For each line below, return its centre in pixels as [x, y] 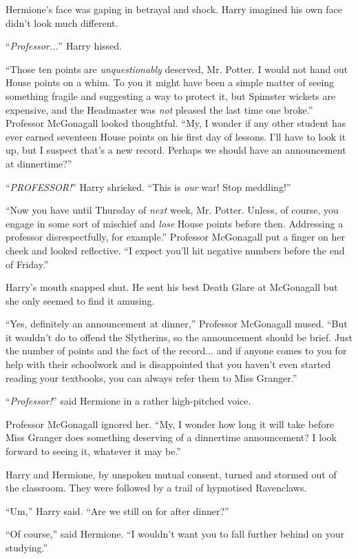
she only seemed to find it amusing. [80, 300]
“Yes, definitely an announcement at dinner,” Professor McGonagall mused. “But [177, 324]
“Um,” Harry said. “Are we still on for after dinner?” [117, 510]
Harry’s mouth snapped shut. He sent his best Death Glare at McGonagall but [172, 287]
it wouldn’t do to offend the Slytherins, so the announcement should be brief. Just [179, 337]
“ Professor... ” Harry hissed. [64, 46]
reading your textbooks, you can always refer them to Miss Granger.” [151, 377]
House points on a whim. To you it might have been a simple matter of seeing [170, 82]
